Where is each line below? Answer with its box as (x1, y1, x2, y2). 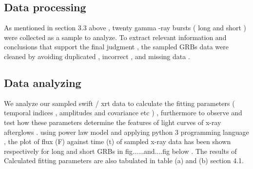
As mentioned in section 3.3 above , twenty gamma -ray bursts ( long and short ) (4, 22, 247, 33)
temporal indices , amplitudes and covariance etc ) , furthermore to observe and (4, 107, 242, 118)
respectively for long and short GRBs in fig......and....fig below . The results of (4, 146, 237, 156)
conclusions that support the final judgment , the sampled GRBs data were (4, 42, 229, 52)
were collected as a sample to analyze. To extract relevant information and (4, 32, 227, 42)
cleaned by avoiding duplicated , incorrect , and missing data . (4, 51, 190, 61)
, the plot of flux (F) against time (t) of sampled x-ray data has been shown (4, 136, 231, 147)
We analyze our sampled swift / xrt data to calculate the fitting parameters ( (4, 98, 235, 108)
